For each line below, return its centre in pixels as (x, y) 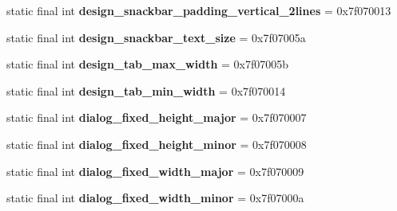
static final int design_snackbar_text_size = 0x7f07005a (156, 37)
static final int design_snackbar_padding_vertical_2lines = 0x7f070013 (199, 10)
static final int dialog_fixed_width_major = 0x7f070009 (155, 171)
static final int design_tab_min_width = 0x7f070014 (146, 90)
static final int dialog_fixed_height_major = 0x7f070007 (157, 117)
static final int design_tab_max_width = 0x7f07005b (148, 64)
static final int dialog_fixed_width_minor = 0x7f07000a (155, 198)
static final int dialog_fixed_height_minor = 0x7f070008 (157, 144)
